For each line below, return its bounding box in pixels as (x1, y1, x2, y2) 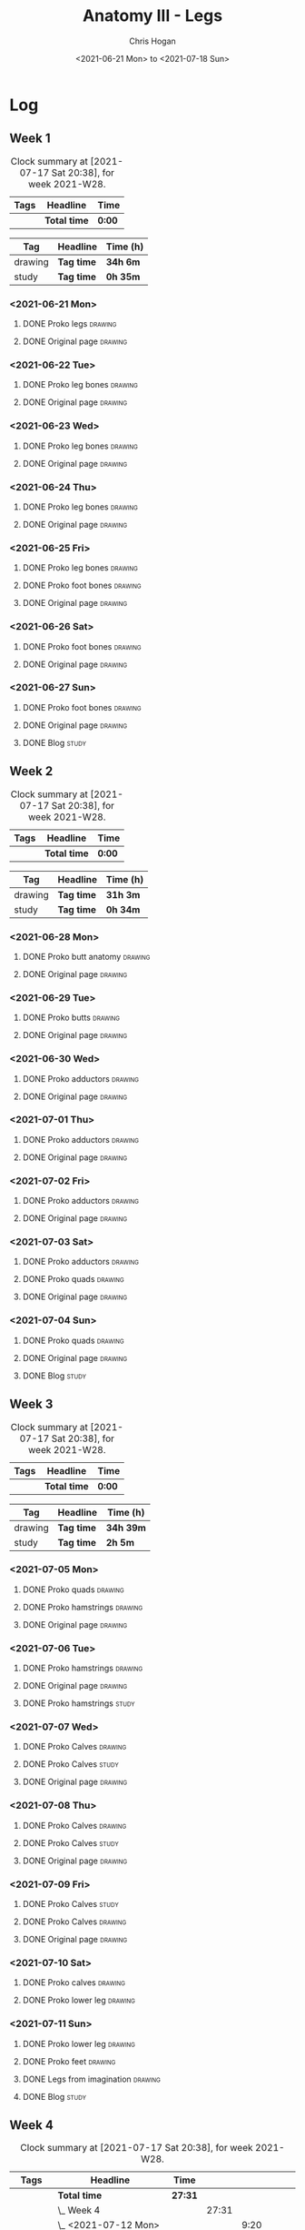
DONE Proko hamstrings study (22, 1698, 135, 1709)
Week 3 (9, 1397, 54, 1412)
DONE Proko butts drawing (22, 1012, 121, 1024)
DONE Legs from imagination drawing (22, 2074, 162, 2084)
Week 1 (9, 131, 51, 146)
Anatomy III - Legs (82, 5, 223, 26)
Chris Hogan (128, 35, 177, 46)
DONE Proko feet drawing (22, 2055, 116, 2066)
